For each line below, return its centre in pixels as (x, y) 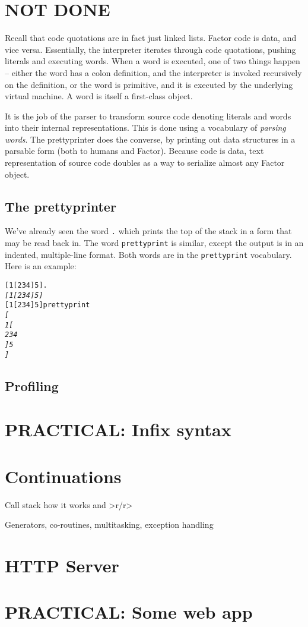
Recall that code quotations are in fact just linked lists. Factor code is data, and (151, 38)
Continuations (63, 476)
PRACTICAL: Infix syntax (118, 429)
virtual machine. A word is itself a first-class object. (99, 96)
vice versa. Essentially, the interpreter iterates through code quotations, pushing (150, 49)
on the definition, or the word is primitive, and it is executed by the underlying (149, 84)
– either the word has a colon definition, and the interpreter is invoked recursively (153, 72)
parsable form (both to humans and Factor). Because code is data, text (134, 151)
